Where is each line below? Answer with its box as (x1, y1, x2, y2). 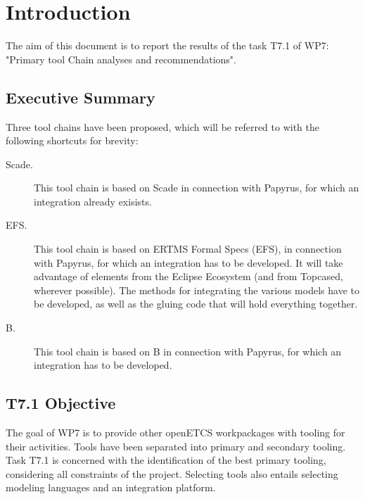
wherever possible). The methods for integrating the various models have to (34, 282, 359, 297)
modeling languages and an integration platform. (6, 480, 216, 495)
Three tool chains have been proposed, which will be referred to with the (6, 119, 320, 134)
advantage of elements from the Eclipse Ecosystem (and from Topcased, (34, 269, 343, 284)
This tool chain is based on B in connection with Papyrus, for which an (34, 343, 342, 358)
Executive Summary (6, 86, 155, 108)
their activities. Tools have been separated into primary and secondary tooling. (6, 438, 346, 453)
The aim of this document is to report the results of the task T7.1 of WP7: (6, 38, 329, 53)
